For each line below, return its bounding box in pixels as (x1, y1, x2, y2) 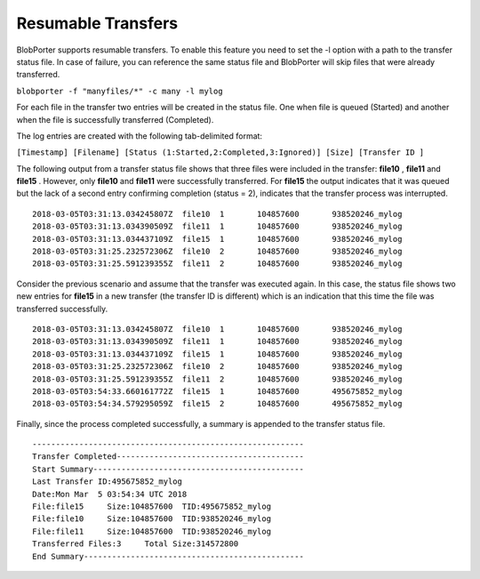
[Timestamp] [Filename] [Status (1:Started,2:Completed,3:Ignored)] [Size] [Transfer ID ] (16, 148, 425, 157)
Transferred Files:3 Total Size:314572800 (32, 539, 239, 549)
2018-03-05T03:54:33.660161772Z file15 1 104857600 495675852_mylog (32, 386, 403, 396)
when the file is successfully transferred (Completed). (16, 114, 214, 125)
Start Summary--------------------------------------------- (32, 463, 304, 474)
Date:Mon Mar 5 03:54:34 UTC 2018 (32, 489, 188, 499)
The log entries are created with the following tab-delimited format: (16, 130, 262, 141)
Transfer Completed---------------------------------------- (32, 452, 304, 462)
